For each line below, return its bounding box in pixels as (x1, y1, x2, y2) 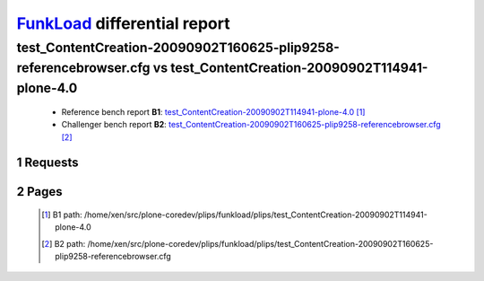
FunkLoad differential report (16, 13, 230, 33)
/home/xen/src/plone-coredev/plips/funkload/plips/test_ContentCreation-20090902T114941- (83, 209, 428, 220)
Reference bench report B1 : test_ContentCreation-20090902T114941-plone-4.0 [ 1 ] (61, 106, 366, 117)
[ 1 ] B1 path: (41, 209, 82, 220)
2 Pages (16, 184, 63, 199)
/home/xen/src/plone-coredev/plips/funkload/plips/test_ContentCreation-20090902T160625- (87, 238, 434, 249)
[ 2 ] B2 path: (41, 238, 86, 249)
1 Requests (16, 155, 79, 171)
